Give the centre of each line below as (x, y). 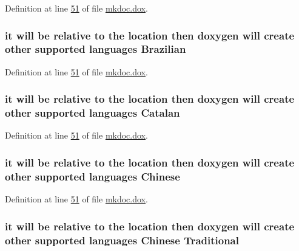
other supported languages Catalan (92, 113)
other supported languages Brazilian (96, 49)
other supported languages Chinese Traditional (122, 240)
